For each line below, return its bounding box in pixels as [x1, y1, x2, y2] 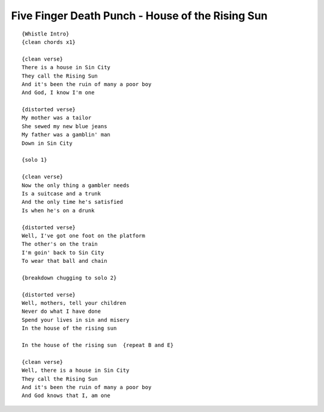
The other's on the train [22, 241, 98, 248]
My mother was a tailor [22, 114, 92, 121]
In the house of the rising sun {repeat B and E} [22, 342, 174, 348]
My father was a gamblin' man [22, 131, 111, 138]
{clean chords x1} [22, 38, 76, 45]
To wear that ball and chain [22, 257, 107, 265]
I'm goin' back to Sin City [22, 249, 104, 256]
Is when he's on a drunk [22, 207, 95, 214]
